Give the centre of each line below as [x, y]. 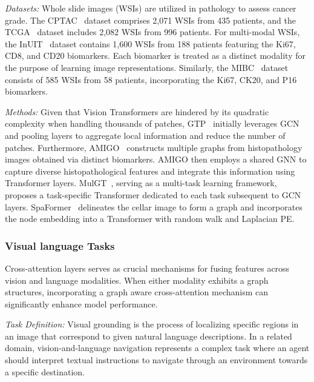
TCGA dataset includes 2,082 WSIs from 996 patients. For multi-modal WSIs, [152, 32]
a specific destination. [45, 371]
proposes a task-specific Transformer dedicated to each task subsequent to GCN [153, 194]
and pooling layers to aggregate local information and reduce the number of [145, 135]
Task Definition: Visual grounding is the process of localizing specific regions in [152, 324]
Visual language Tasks [60, 245]
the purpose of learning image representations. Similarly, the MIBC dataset [147, 67]
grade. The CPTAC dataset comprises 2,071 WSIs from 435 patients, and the [150, 20]
